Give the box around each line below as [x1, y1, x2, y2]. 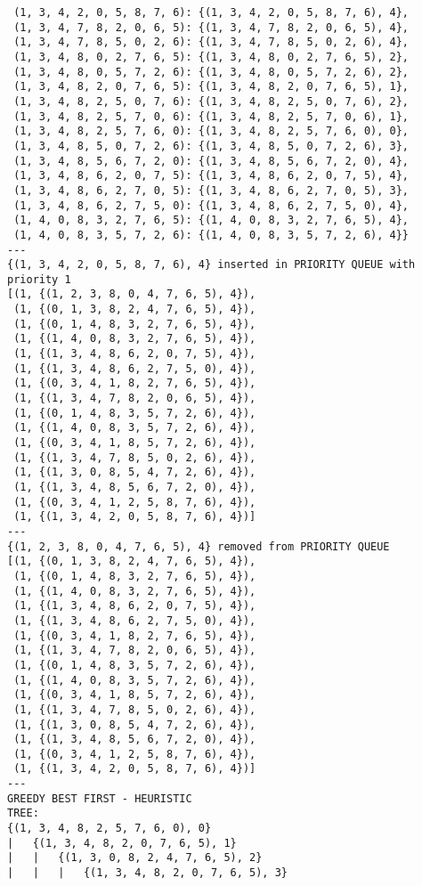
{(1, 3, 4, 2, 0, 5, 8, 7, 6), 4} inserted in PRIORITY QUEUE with [7, 258, 416, 272]
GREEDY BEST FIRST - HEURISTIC [7, 792, 192, 805]
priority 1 [7, 272, 71, 286]
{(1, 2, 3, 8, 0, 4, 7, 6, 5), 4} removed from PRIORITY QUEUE [7, 540, 390, 553]
